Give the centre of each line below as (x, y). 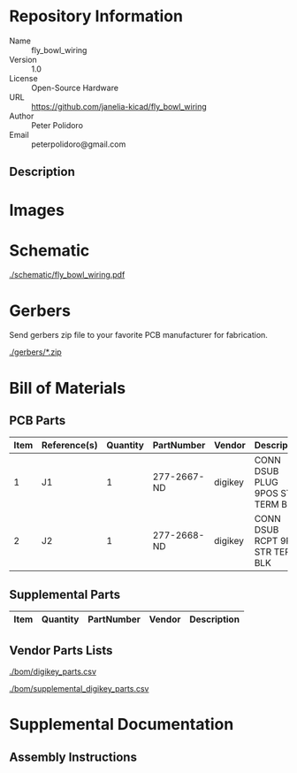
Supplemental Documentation (122, 725)
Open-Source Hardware (75, 88)
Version (23, 59)
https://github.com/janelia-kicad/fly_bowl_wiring (119, 106)
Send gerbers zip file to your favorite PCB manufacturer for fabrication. (138, 335)
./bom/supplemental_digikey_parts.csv (79, 689)
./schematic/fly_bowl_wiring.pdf (67, 275)
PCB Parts (38, 421)
